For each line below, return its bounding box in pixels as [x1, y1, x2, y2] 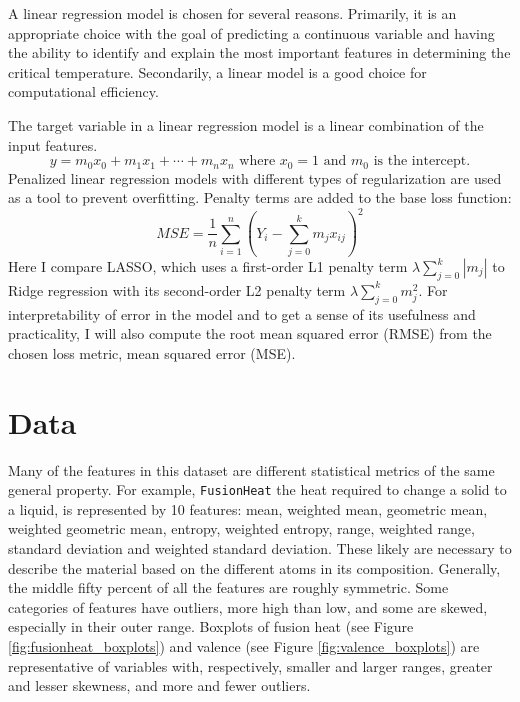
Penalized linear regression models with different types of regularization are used [8, 167, 502, 188]
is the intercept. [373, 154, 471, 169]
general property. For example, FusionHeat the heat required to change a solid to [8, 479, 507, 500]
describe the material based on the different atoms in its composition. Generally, [8, 557, 501, 578]
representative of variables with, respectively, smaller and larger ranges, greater [8, 655, 493, 676]
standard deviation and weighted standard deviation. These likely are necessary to [8, 537, 512, 558]
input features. [8, 134, 98, 155]
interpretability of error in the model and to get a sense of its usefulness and [8, 303, 476, 324]
